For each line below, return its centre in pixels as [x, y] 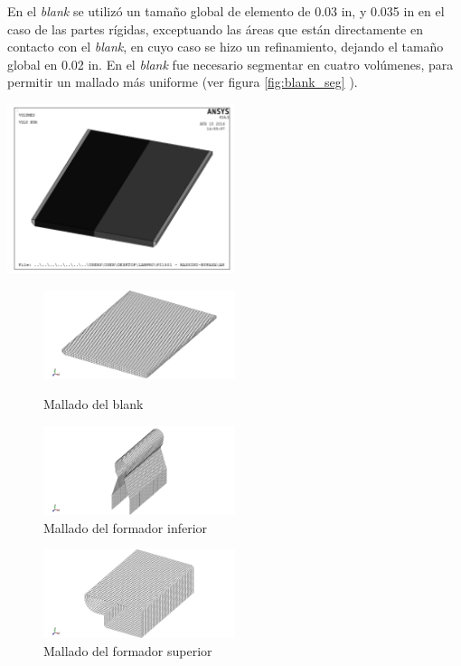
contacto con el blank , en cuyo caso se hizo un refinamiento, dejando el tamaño [226, 47]
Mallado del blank [94, 404]
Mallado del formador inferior [126, 527]
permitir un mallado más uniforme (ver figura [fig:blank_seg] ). [183, 82]
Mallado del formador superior [128, 650]
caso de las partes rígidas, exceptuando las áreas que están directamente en [215, 29]
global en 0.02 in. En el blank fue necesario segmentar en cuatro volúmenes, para [230, 64]
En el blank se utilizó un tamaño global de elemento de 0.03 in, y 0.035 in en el [226, 11]
